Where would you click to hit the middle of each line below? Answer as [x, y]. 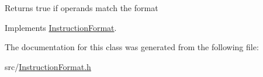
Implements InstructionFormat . [61, 27]
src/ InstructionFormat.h [48, 66]
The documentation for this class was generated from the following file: [132, 47]
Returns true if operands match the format [82, 8]
